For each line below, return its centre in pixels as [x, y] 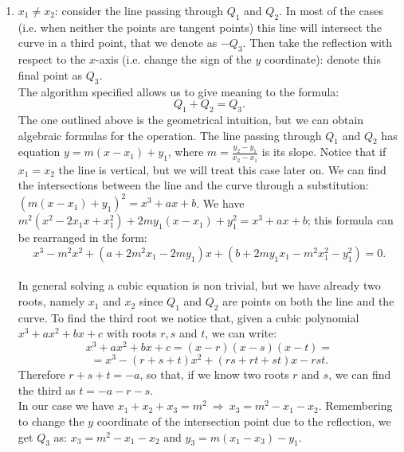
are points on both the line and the [308, 301]
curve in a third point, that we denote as [118, 43]
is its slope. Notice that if [324, 152]
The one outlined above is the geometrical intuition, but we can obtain [191, 119]
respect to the [52, 59]
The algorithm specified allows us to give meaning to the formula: [178, 91]
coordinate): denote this [322, 59]
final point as [50, 74]
